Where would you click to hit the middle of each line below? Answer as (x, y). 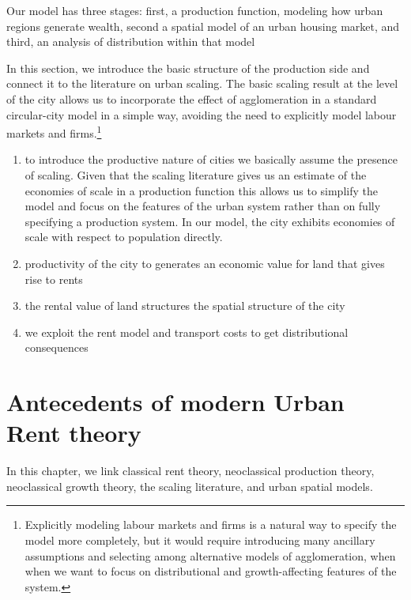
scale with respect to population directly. (124, 237)
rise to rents (54, 279)
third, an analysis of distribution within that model (131, 42)
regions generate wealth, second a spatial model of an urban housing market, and (203, 26)
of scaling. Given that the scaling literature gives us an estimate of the (196, 175)
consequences (57, 347)
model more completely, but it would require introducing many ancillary (200, 540)
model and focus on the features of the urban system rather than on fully (203, 206)
